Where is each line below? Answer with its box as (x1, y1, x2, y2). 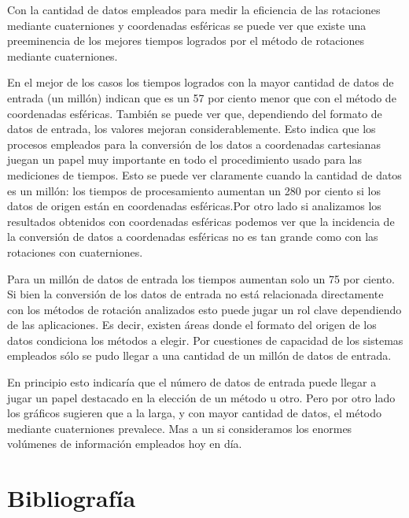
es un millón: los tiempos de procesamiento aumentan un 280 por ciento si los (7, 182, 381, 198)
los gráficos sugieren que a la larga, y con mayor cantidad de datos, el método (7, 405, 382, 421)
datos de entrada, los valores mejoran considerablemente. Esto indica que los (7, 120, 376, 137)
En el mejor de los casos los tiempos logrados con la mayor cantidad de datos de (7, 74, 394, 91)
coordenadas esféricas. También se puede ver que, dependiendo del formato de (7, 105, 382, 121)
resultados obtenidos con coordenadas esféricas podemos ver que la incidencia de (7, 213, 395, 229)
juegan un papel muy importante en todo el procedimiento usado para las (7, 151, 363, 168)
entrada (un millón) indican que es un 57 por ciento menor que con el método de (7, 89, 396, 105)
